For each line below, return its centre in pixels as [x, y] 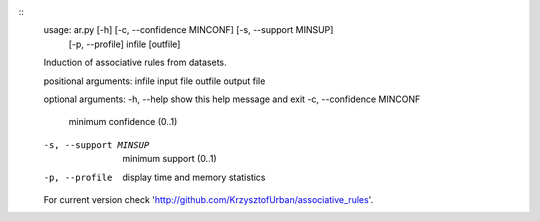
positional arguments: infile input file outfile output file [154, 81]
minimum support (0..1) [169, 159]
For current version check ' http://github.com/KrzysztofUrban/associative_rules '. [208, 199]
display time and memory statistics [194, 177]
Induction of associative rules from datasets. [135, 62]
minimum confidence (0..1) [123, 122]
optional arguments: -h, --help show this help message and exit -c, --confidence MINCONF [232, 99]
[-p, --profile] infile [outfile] [124, 44]
